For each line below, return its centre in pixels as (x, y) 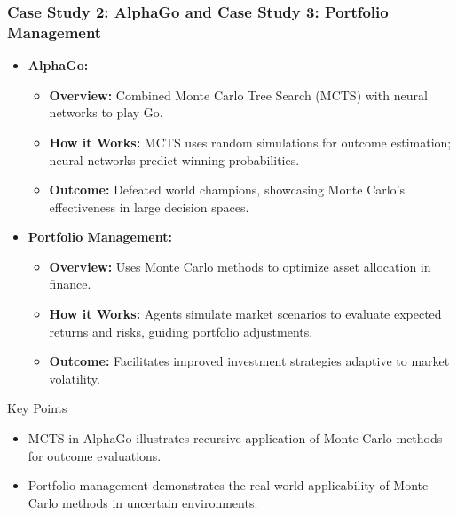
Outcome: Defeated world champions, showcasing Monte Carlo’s (227, 190)
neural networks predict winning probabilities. (174, 159)
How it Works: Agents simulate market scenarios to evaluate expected (245, 314)
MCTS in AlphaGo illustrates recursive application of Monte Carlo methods (235, 438)
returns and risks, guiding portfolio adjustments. (181, 331)
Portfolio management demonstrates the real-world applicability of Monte (228, 485)
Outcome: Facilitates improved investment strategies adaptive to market (249, 361)
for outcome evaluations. (95, 455)
